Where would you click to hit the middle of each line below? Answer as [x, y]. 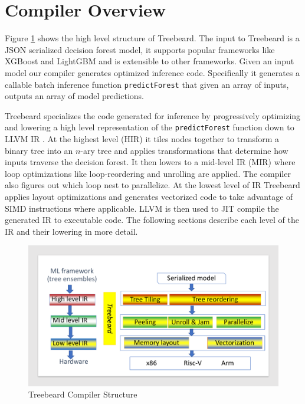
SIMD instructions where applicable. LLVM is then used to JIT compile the [142, 208]
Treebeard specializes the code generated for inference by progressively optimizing [153, 115]
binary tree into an [39, 150]
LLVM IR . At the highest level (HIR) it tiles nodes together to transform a [142, 139]
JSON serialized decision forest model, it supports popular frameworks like [140, 49]
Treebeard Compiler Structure [83, 394]
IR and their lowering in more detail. [71, 231]
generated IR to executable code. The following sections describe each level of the [152, 220]
